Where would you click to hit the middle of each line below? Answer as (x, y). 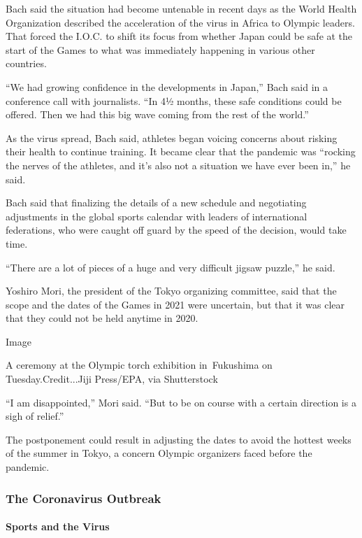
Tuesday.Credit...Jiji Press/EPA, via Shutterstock (112, 379)
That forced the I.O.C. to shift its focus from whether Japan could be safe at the (179, 36)
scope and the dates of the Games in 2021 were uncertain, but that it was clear (175, 304)
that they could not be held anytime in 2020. (102, 318)
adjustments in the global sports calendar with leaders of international (157, 216)
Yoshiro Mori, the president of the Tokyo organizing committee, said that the (171, 291)
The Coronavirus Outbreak (84, 498)
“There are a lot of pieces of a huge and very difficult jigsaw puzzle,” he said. (171, 267)
